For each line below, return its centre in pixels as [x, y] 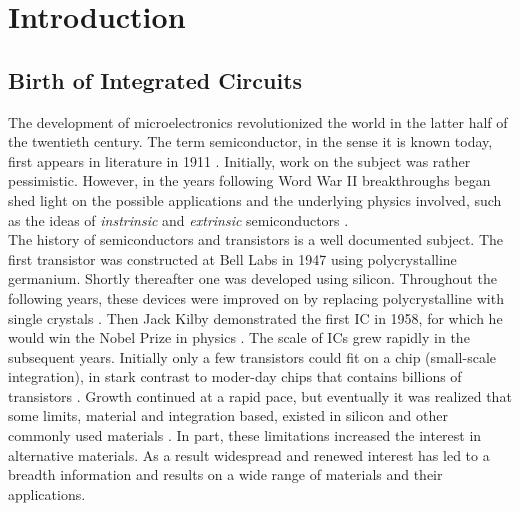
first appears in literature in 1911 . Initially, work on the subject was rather [239, 160]
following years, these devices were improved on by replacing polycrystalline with [256, 297]
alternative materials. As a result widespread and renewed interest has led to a [249, 454]
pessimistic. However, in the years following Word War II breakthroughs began [249, 180]
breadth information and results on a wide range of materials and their [225, 474]
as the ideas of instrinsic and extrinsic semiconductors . [178, 219]
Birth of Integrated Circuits [155, 79]
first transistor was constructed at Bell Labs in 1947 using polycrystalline [232, 258]
